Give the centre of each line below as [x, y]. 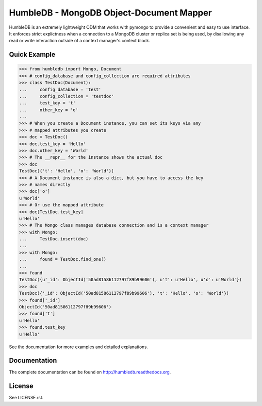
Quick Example [32, 55]
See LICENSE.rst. [26, 398]
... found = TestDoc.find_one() [63, 259]
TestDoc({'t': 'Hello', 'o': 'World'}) [66, 171]
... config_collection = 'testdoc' [66, 96]
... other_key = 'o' [49, 110]
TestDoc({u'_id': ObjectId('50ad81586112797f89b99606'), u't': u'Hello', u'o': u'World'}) [131, 280]
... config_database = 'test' [60, 89]
